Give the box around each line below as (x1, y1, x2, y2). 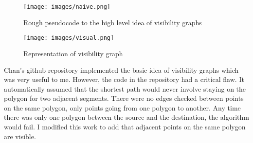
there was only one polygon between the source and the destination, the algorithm (4, 112, 249, 122)
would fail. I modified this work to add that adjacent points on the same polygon (4, 122, 246, 132)
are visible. (4, 131, 36, 141)
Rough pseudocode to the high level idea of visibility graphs (23, 17, 202, 27)
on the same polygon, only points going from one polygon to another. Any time (4, 102, 241, 112)
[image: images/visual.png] (23, 34, 114, 42)
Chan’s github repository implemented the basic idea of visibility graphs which (4, 64, 239, 75)
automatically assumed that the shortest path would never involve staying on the (4, 83, 246, 94)
